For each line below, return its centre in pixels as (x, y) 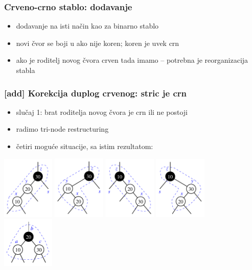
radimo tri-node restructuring (62, 129)
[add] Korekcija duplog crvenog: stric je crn (95, 93)
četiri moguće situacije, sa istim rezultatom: (85, 146)
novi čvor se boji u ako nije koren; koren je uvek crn (98, 43)
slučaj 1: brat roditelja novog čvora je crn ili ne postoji (102, 112)
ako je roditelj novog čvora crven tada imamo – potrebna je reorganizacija (132, 60)
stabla (26, 70)
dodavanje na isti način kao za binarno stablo (87, 26)
